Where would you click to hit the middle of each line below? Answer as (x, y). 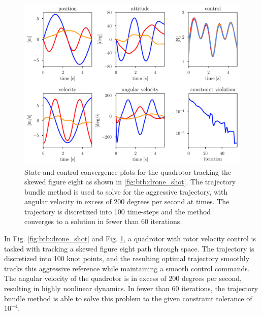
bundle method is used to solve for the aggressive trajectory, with (126, 191)
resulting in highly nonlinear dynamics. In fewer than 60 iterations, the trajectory (131, 288)
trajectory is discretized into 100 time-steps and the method (118, 211)
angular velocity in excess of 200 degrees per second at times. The (127, 201)
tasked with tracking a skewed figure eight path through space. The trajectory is (129, 248)
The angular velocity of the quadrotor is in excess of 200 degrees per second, (123, 278)
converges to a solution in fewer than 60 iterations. (103, 221)
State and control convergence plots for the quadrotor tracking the (128, 171)
